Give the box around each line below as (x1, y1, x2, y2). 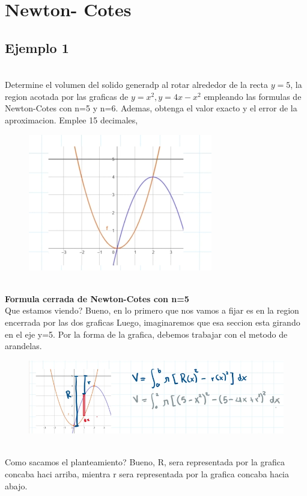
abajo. (5, 479, 28, 492)
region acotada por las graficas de (5, 90, 129, 102)
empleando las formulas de (204, 90, 302, 102)
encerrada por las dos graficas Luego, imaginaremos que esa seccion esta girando (5, 315, 300, 328)
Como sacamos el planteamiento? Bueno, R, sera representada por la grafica (5, 456, 285, 468)
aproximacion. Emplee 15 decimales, (5, 113, 138, 126)
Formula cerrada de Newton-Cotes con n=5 (5, 292, 189, 305)
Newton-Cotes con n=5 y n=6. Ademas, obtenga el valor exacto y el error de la (5, 102, 297, 114)
